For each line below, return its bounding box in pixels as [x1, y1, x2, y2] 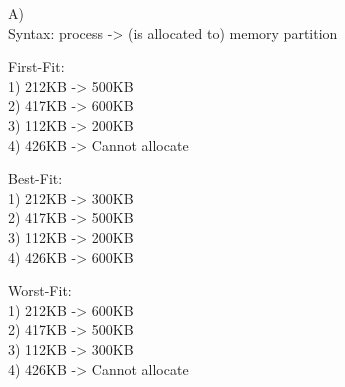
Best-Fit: [8, 168, 63, 189]
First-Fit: [8, 56, 65, 77]
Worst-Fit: [8, 280, 72, 301]
